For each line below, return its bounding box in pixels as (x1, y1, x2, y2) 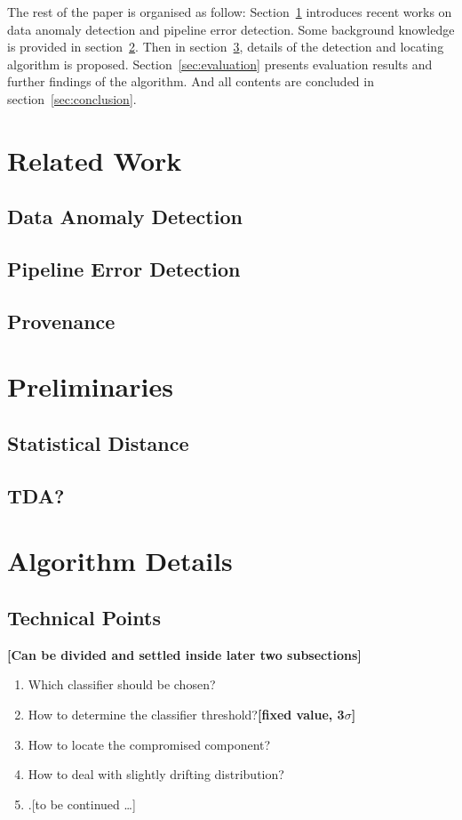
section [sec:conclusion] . (7, 89, 137, 108)
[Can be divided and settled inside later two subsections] (7, 645, 362, 663)
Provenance (7, 307, 115, 334)
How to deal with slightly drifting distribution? (28, 765, 284, 784)
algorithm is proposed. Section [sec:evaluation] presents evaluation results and (7, 54, 433, 73)
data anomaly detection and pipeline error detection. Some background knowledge (7, 20, 455, 38)
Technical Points (7, 603, 161, 631)
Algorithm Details (7, 543, 233, 579)
